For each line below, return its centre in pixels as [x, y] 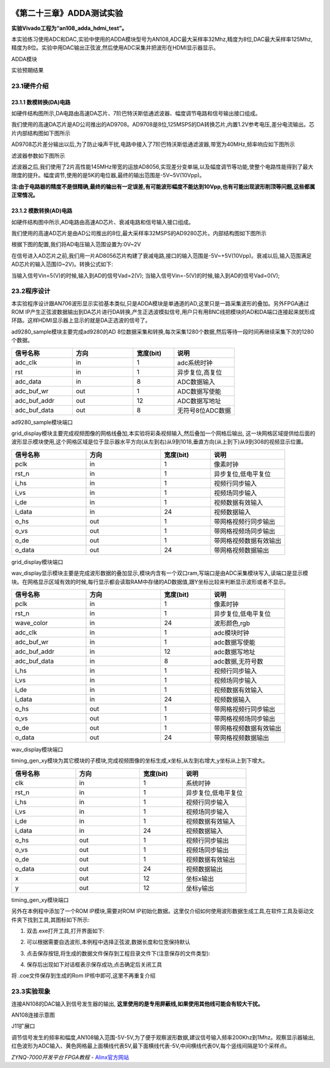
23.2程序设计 [31, 291]
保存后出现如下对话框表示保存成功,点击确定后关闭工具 [94, 965]
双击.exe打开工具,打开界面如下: [66, 931]
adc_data [28, 381]
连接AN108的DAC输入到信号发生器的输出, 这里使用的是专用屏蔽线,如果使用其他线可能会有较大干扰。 [137, 1004]
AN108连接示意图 [33, 1015]
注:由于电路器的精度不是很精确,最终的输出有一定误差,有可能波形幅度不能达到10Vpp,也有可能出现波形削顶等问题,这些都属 [163, 186]
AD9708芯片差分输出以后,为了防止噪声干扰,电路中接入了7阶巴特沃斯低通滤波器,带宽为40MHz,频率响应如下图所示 [153, 144]
